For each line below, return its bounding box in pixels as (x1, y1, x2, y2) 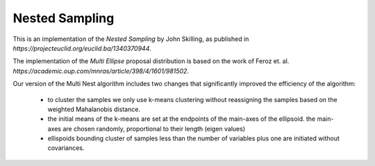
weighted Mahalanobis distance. (47, 105, 140, 113)
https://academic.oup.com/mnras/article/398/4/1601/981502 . (12, 67, 190, 75)
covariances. (47, 144, 85, 152)
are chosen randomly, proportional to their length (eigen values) (62, 124, 246, 133)
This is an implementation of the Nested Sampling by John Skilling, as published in (12, 35, 249, 43)
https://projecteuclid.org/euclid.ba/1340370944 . (12, 44, 152, 52)
